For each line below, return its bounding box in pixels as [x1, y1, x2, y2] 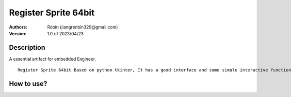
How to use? [9, 80, 48, 88]
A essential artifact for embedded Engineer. [9, 56, 96, 62]
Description [9, 43, 46, 52]
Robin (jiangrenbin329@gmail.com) [47, 24, 118, 30]
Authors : [9, 24, 28, 30]
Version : [9, 30, 27, 36]
